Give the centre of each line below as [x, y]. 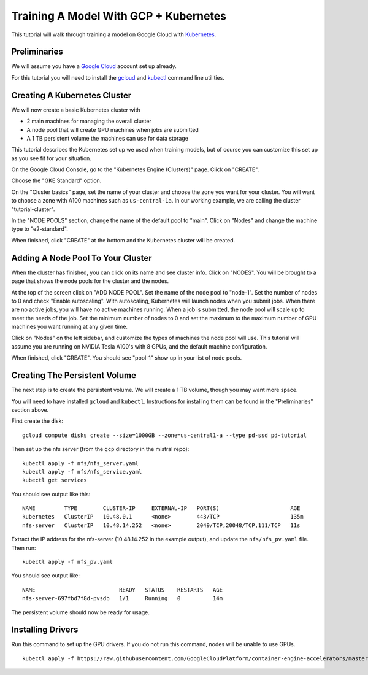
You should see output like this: [51, 494]
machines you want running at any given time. [70, 327]
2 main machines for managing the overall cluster [89, 121]
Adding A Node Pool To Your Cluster [82, 258]
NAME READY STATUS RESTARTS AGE [123, 590]
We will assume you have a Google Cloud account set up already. [94, 66]
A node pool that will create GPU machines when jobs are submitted [113, 129]
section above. [30, 410]
